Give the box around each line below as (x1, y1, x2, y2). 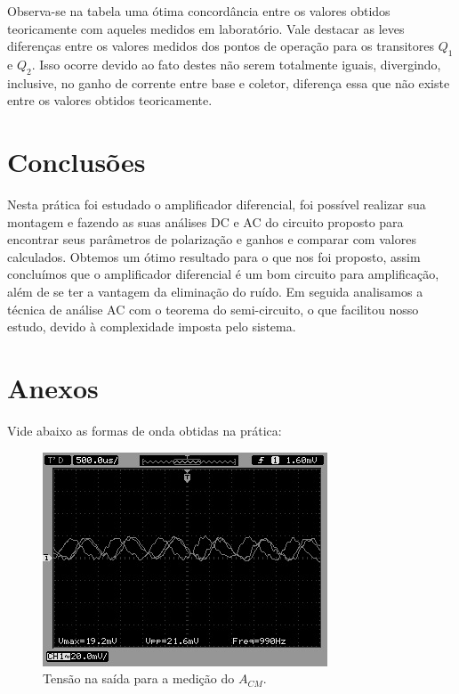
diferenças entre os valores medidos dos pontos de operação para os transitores (7, 37, 435, 55)
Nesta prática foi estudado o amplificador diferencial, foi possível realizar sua (7, 195, 426, 214)
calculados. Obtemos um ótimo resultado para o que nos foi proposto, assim (7, 247, 421, 265)
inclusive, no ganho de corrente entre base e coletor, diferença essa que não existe (7, 73, 450, 92)
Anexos (7, 370, 99, 406)
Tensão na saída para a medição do (43, 669, 235, 688)
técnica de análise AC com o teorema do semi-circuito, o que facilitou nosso (7, 299, 419, 318)
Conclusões (7, 143, 146, 180)
